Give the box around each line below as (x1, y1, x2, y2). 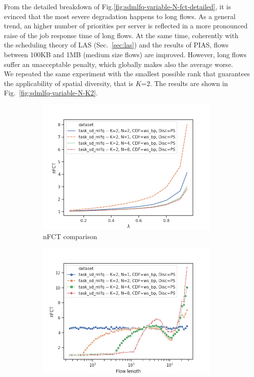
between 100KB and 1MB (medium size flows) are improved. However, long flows (4, 49, 247, 59)
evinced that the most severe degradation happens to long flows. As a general (4, 11, 236, 21)
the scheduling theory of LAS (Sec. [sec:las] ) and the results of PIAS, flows (4, 40, 229, 50)
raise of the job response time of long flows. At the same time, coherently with (4, 30, 238, 40)
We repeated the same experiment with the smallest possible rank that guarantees (4, 68, 250, 79)
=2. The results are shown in (141, 78, 228, 88)
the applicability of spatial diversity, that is (4, 78, 133, 88)
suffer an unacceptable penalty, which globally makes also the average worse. (4, 59, 233, 69)
